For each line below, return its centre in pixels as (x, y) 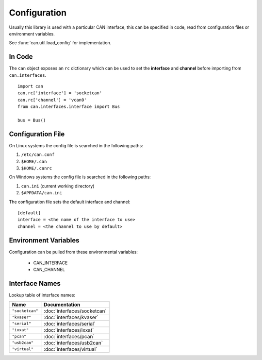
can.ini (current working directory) (58, 186)
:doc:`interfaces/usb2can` (73, 343)
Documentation (62, 305)
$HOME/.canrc (37, 168)
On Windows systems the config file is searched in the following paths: (80, 177)
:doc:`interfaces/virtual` (71, 349)
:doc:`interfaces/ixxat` (69, 330)
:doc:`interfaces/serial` (70, 324)
